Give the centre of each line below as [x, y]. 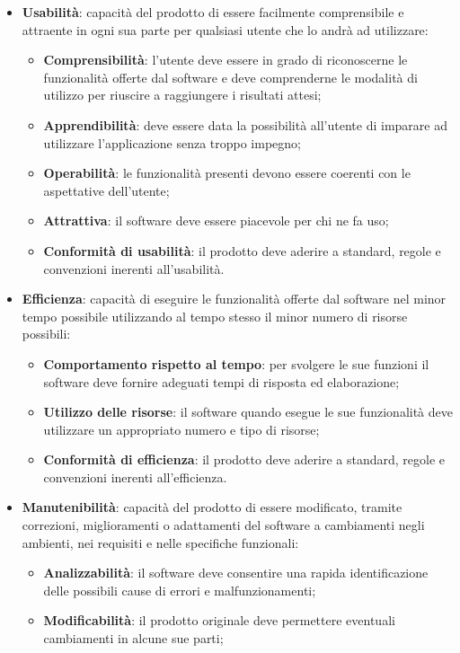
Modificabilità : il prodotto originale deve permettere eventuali [219, 620]
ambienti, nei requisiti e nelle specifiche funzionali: [160, 542]
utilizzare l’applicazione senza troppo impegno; [172, 142]
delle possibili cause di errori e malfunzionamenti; [180, 590]
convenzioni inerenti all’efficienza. [135, 477]
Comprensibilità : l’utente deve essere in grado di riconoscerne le [226, 60]
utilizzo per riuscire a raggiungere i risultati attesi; [182, 95]
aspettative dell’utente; [106, 190]
